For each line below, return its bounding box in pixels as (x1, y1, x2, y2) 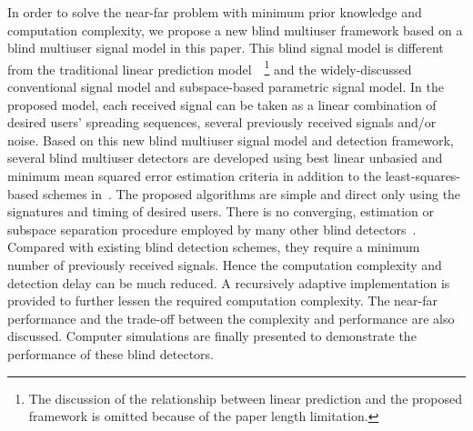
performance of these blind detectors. (7, 344, 214, 363)
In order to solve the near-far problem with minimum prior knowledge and (7, 3, 422, 21)
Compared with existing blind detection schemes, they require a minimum (7, 237, 420, 256)
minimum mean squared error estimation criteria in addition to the (7, 166, 382, 185)
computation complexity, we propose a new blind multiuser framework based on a (7, 20, 463, 39)
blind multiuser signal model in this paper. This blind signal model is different (7, 38, 444, 57)
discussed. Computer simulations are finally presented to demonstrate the (7, 326, 417, 346)
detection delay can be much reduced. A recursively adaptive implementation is (7, 273, 450, 292)
